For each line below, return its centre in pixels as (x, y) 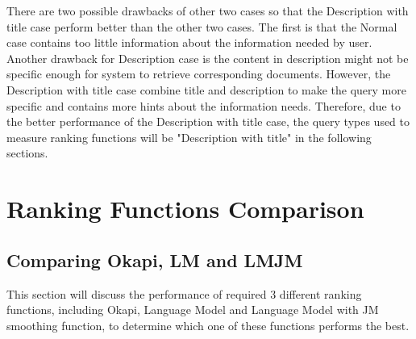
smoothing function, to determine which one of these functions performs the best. (208, 325)
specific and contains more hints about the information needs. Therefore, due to (204, 105)
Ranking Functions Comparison (185, 209)
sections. (27, 153)
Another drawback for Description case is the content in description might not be (208, 58)
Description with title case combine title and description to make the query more (206, 89)
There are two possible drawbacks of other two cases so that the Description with (208, 10)
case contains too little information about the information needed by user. (189, 42)
